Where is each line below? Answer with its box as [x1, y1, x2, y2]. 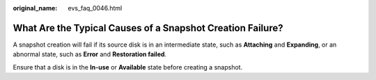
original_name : [13, 4, 58, 12]
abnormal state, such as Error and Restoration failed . [13, 50, 167, 58]
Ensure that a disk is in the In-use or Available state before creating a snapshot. [13, 63, 243, 71]
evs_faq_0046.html [68, 4, 123, 12]
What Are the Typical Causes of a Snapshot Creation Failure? [13, 22, 283, 34]
